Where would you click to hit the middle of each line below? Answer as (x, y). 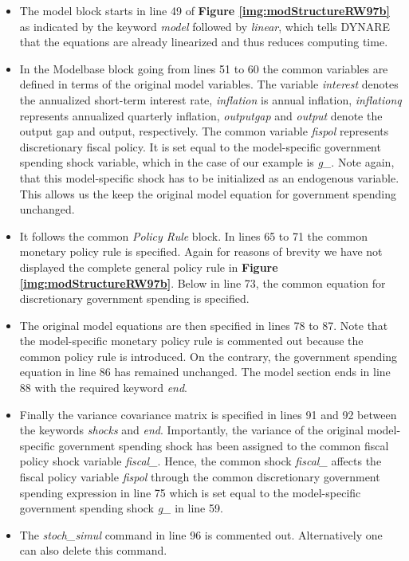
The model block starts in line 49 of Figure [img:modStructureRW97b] (204, 10)
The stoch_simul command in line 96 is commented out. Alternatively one (201, 534)
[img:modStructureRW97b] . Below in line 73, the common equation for (203, 282)
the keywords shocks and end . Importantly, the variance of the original (191, 430)
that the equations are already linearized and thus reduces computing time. (204, 42)
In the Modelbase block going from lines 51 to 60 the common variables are (204, 68)
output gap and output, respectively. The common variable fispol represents (204, 131)
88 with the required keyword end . (104, 388)
